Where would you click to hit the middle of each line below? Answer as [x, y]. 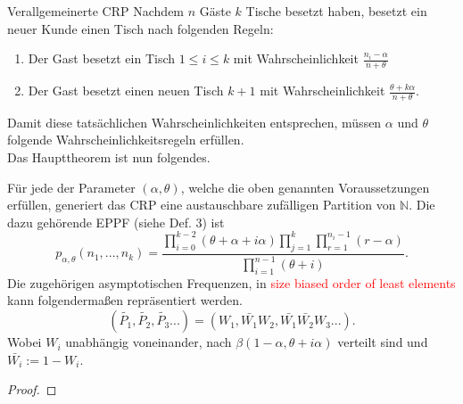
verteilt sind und [383, 342]
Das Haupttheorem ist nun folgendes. [109, 157]
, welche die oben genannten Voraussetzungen [305, 187]
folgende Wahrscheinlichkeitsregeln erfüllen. [126, 140]
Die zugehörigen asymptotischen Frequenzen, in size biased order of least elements [231, 282]
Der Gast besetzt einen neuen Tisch [126, 91]
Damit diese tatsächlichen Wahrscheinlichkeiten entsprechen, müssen [194, 122]
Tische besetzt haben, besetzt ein [336, 11]
